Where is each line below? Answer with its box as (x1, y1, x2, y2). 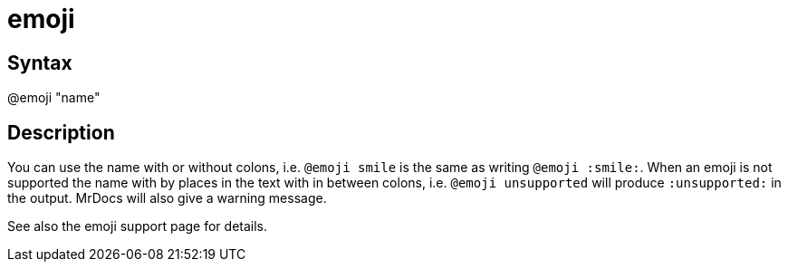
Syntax (7, 51, 72, 74)
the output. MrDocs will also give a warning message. (7, 190, 327, 207)
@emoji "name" (7, 90, 101, 106)
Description (7, 120, 115, 144)
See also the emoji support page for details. (7, 218, 268, 235)
